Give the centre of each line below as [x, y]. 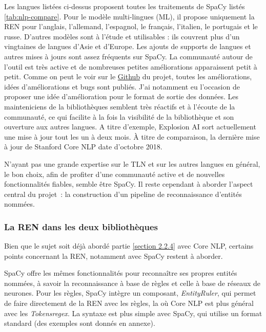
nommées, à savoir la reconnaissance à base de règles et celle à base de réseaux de [132, 283]
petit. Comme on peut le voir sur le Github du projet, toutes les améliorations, [128, 76]
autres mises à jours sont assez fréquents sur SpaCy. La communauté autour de [128, 56]
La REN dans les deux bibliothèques [81, 226]
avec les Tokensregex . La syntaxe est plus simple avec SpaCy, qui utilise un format [133, 313]
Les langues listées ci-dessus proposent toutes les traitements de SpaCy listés [125, 6]
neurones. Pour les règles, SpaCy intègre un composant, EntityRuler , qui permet [130, 293]
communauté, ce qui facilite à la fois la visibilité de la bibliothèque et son [119, 116]
